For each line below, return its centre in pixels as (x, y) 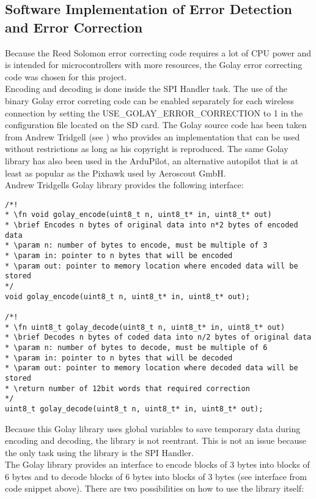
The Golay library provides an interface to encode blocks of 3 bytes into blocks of (157, 464)
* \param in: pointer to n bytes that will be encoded (119, 256)
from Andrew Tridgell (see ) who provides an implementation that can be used (152, 136)
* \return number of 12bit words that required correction (127, 388)
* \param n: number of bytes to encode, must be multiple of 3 (136, 246)
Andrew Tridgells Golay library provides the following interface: (124, 185)
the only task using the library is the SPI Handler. (99, 452)
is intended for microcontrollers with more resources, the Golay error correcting (154, 65)
